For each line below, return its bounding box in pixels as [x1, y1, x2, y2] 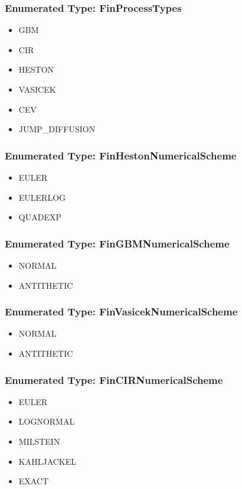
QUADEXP [18, 211, 61, 223]
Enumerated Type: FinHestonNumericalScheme [5, 148, 237, 162]
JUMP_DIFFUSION [18, 123, 96, 135]
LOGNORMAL [18, 415, 75, 428]
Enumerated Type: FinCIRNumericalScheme [5, 372, 223, 387]
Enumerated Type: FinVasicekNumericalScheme [5, 304, 238, 319]
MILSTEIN [18, 435, 60, 447]
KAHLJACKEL [18, 455, 77, 467]
